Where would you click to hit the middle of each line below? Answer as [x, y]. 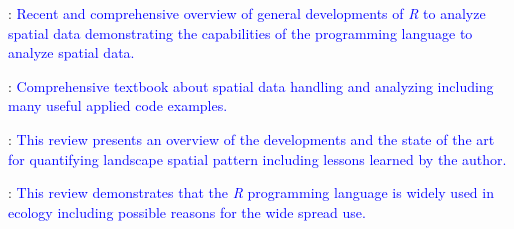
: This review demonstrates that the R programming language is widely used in [251, 192]
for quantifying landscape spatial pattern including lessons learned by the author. [257, 158]
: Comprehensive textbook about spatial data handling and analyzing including [251, 85]
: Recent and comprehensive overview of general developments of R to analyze [247, 13]
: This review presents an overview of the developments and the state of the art [251, 138]
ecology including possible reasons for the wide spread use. [187, 211]
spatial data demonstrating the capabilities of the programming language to [240, 32]
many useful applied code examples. [118, 105]
